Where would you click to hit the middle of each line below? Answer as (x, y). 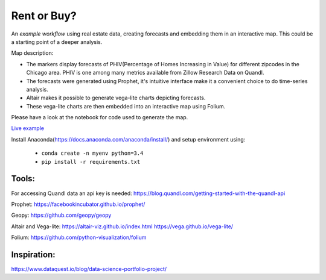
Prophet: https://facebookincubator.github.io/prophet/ (78, 204)
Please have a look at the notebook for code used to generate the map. (100, 117)
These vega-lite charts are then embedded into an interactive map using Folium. (126, 106)
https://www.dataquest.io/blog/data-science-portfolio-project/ (89, 269)
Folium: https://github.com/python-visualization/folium (79, 237)
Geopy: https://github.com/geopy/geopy (61, 215)
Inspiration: (33, 254)
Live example (28, 128)
